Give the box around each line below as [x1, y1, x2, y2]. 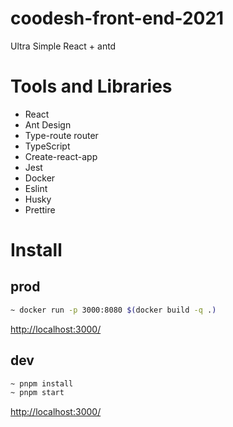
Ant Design [24, 118, 72, 131]
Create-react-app [24, 150, 98, 162]
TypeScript [24, 140, 71, 152]
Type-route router [24, 129, 99, 141]
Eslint [24, 182, 48, 194]
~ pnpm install [10, 378, 74, 389]
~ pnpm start [10, 388, 65, 398]
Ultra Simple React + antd [10, 40, 117, 52]
